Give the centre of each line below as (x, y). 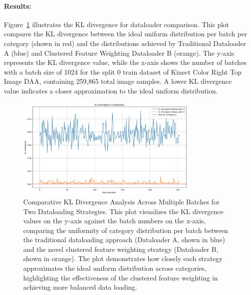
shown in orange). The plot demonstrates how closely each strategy (123, 258)
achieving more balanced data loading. (80, 287)
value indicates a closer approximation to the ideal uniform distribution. (111, 90)
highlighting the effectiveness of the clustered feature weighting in (121, 277)
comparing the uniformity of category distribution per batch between (126, 230)
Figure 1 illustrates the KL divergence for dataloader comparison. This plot (117, 24)
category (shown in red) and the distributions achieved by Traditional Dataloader (125, 43)
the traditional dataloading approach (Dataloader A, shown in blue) (124, 240)
